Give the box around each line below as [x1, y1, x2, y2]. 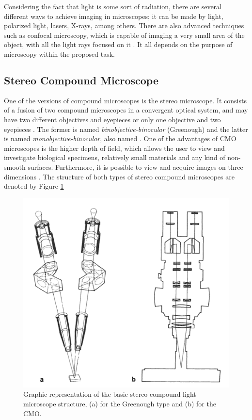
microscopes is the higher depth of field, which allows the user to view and [4, 143, 225, 153]
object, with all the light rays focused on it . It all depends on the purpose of [4, 39, 233, 49]
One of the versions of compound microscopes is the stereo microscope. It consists [4, 95, 247, 105]
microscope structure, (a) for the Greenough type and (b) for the [23, 398, 216, 408]
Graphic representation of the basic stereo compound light [23, 389, 196, 399]
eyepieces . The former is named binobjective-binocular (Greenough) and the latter [4, 124, 248, 134]
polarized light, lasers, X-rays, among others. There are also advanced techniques [4, 20, 244, 31]
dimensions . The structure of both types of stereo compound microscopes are [4, 171, 235, 181]
